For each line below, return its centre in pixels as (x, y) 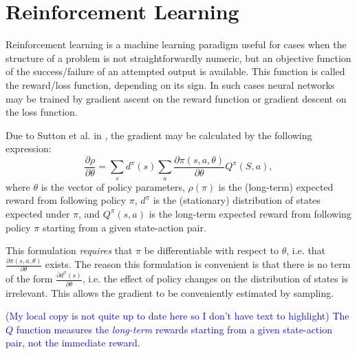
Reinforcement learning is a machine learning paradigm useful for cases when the (176, 44)
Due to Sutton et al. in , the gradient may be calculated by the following (159, 135)
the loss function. (42, 112)
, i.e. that (306, 250)
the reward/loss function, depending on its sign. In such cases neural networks (170, 84)
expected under (38, 213)
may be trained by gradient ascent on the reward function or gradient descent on (176, 98)
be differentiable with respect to (212, 250)
